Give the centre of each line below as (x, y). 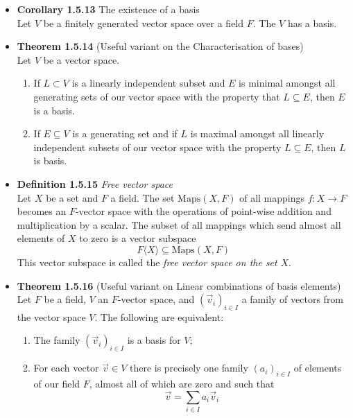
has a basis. (312, 23)
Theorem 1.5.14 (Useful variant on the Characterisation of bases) (160, 46)
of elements (318, 368)
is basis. (50, 160)
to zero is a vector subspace (138, 238)
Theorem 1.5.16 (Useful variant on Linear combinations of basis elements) (179, 285)
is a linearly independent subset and (148, 83)
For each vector (66, 368)
